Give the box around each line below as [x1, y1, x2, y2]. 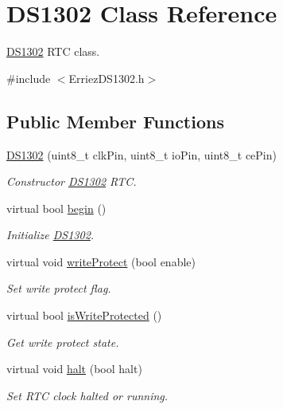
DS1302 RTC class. [6, 43, 100, 60]
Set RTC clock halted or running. [6, 387, 169, 403]
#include [6, 69, 51, 86]
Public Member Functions [6, 108, 224, 133]
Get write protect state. [6, 333, 119, 350]
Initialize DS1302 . [6, 226, 95, 243]
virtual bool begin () [6, 199, 107, 216]
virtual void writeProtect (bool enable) [6, 253, 196, 269]
